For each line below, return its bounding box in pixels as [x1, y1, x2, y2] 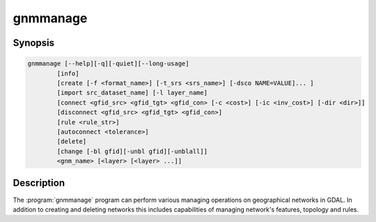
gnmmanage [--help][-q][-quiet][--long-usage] [27, 60, 189, 68]
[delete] [56, 138, 87, 145]
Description [13, 177, 65, 189]
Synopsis [13, 37, 55, 49]
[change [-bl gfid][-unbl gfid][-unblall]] [56, 147, 208, 155]
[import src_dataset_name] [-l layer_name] [56, 89, 208, 97]
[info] [56, 70, 79, 77]
